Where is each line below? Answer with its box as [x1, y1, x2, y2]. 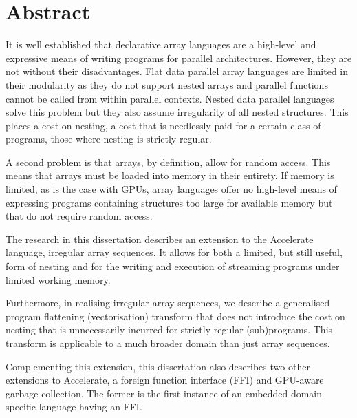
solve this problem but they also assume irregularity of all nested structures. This [6, 105, 349, 119]
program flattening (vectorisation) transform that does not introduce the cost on [6, 309, 345, 323]
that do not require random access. [6, 209, 153, 223]
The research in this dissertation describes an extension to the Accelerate [6, 231, 314, 246]
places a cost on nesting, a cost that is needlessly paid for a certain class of [6, 118, 321, 132]
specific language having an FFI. [6, 399, 142, 414]
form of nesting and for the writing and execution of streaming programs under [6, 259, 340, 273]
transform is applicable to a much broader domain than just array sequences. [6, 336, 330, 350]
